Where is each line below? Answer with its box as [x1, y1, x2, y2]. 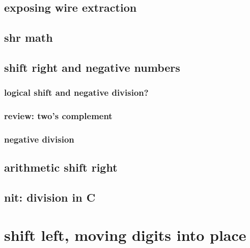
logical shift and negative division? [4, 86, 149, 99]
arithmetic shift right [4, 159, 118, 175]
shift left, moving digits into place [4, 224, 246, 245]
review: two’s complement [4, 109, 113, 122]
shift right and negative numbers [4, 59, 180, 75]
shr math [4, 30, 53, 45]
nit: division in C [4, 189, 96, 205]
